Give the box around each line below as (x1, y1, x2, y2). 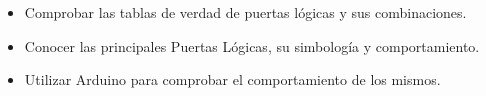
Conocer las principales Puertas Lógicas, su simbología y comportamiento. (24, 35, 480, 56)
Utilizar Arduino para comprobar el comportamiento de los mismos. (24, 69, 441, 90)
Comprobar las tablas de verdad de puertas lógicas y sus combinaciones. (24, 2, 467, 22)
